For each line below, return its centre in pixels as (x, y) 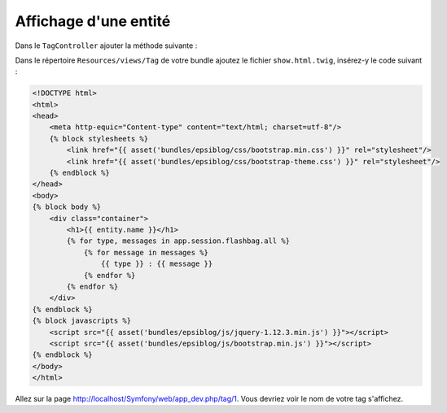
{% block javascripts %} (82, 321)
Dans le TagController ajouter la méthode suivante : (106, 46)
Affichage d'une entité (93, 21)
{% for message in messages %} (146, 252)
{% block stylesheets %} (99, 139)
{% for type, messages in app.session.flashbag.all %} (178, 241)
